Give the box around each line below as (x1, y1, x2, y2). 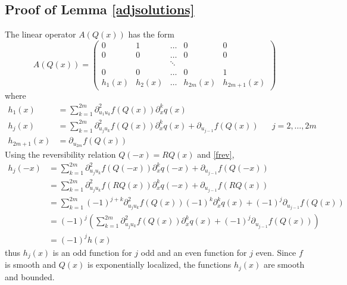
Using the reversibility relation (5, 148, 116, 160)
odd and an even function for (140, 246, 247, 258)
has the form (128, 28, 174, 40)
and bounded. (5, 270, 55, 283)
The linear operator (5, 28, 76, 40)
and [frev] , (197, 148, 235, 160)
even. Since (255, 246, 296, 258)
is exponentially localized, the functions (87, 258, 232, 271)
